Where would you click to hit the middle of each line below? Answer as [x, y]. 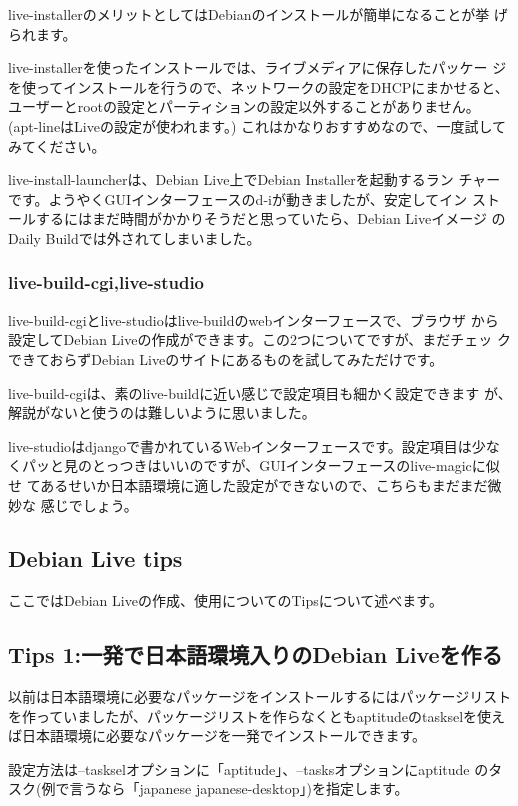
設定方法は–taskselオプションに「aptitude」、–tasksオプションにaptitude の [248, 768]
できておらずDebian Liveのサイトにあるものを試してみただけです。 [226, 358]
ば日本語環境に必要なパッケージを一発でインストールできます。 [217, 735]
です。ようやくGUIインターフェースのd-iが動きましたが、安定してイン [238, 198]
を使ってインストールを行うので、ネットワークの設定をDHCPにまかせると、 [258, 86]
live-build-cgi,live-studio [106, 282]
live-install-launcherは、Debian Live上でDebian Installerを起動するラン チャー [254, 179]
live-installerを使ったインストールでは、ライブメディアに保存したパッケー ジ [257, 67]
